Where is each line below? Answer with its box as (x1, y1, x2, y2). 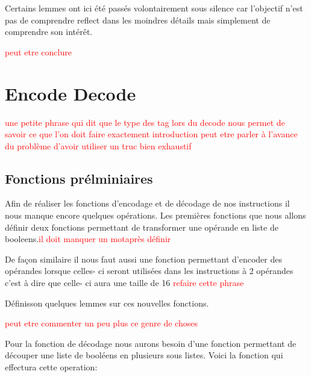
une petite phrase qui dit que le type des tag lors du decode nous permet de (5, 116, 285, 128)
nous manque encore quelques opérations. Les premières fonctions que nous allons (5, 209, 306, 222)
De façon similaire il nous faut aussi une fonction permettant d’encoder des (5, 252, 282, 265)
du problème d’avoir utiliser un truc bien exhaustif (5, 139, 192, 152)
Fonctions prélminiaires (5, 169, 153, 187)
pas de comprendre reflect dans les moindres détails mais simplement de (5, 13, 271, 26)
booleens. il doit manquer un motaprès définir (5, 232, 171, 245)
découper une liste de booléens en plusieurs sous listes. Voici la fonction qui (5, 349, 283, 361)
